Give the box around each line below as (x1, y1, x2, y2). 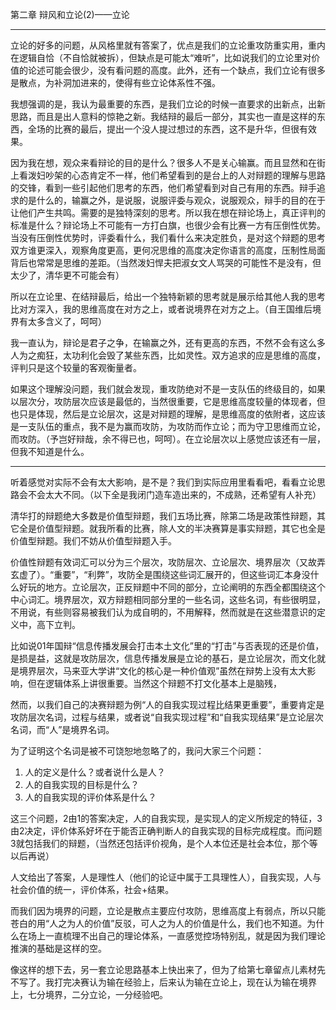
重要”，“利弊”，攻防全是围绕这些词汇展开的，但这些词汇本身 (53, 569, 302, 580)
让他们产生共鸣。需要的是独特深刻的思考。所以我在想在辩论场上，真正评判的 (10, 207, 326, 218)
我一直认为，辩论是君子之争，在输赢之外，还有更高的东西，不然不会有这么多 (10, 337, 326, 348)
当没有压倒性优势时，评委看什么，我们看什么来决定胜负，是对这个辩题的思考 (10, 232, 326, 243)
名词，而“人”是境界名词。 (10, 724, 115, 735)
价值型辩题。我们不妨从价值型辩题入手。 (10, 535, 177, 547)
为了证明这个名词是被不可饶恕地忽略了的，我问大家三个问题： (10, 745, 265, 757)
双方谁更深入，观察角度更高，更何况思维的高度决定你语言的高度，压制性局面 (10, 244, 326, 256)
